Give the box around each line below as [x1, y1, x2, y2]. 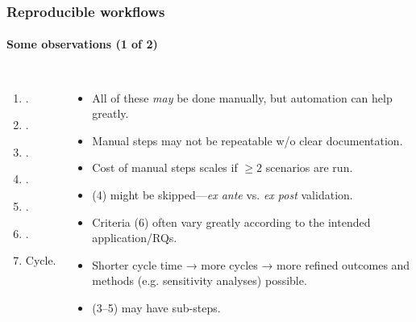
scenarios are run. [265, 159, 353, 176]
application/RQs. [92, 229, 177, 246]
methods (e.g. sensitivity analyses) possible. [92, 272, 307, 289]
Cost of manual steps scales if [92, 159, 238, 176]
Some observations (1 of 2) [6, 36, 158, 52]
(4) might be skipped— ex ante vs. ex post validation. [92, 186, 353, 203]
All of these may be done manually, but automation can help [92, 89, 393, 106]
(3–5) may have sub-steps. [92, 299, 221, 316]
